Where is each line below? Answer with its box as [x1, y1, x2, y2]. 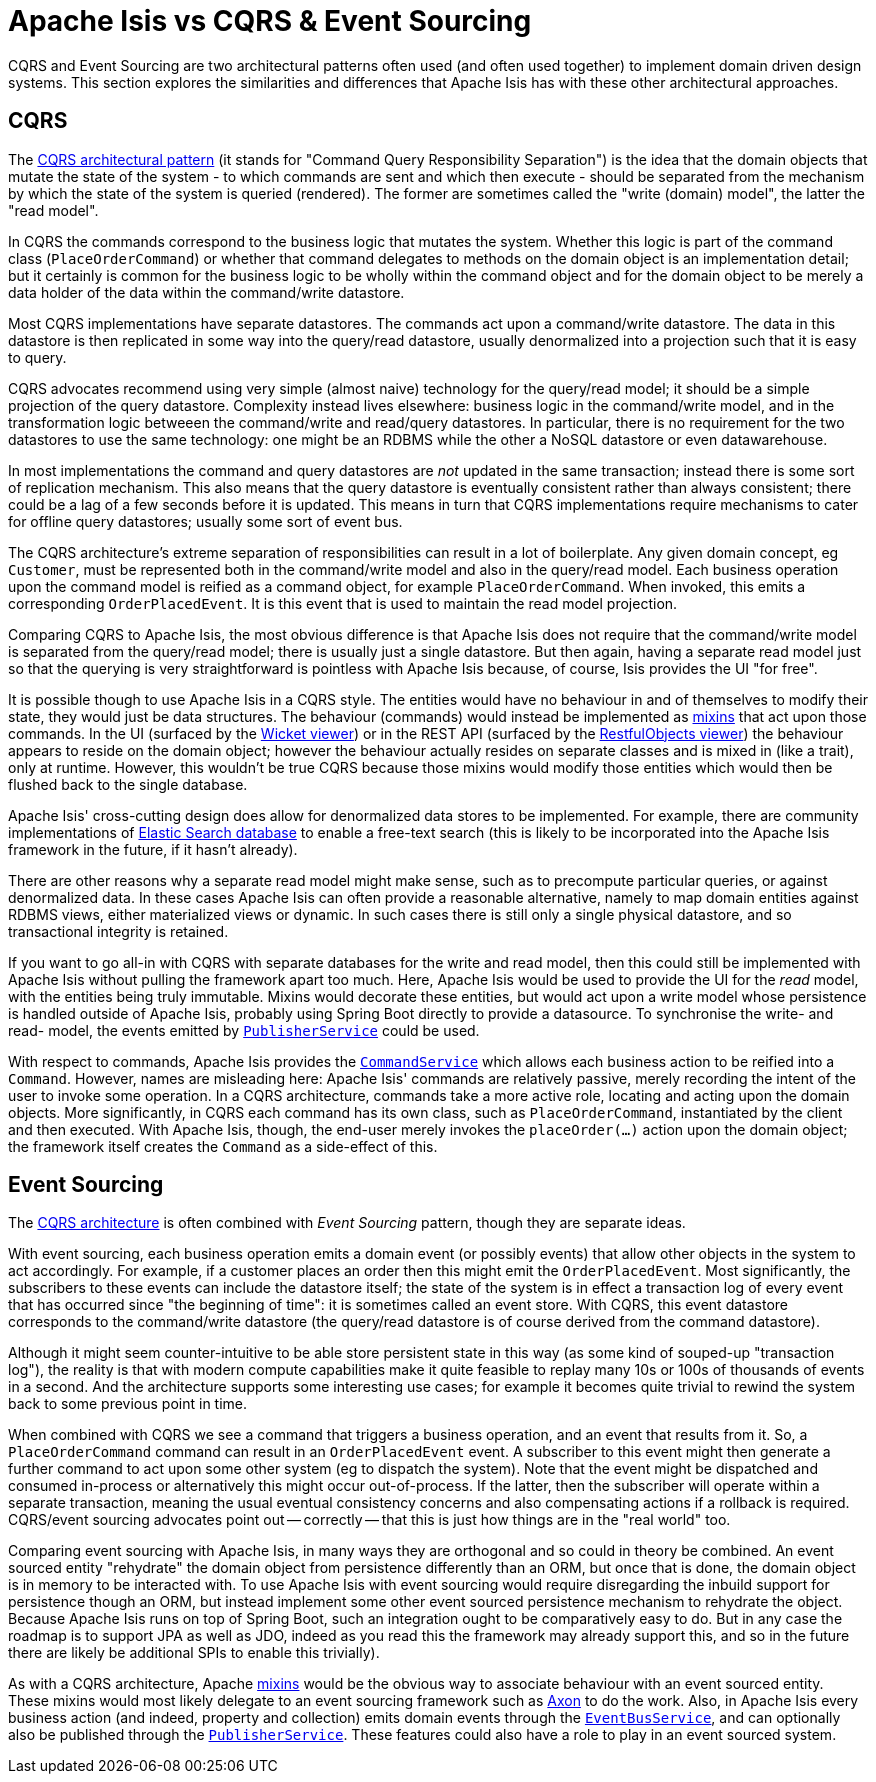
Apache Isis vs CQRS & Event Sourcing [8, 4, 532, 38]
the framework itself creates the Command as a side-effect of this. [8, 1137, 438, 1155]
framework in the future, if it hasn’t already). [8, 840, 298, 858]
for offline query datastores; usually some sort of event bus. [8, 512, 403, 530]
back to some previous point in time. [8, 1395, 248, 1413]
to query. [8, 348, 67, 366]
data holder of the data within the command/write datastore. [8, 283, 405, 301]
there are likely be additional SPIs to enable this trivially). [8, 1644, 380, 1662]
